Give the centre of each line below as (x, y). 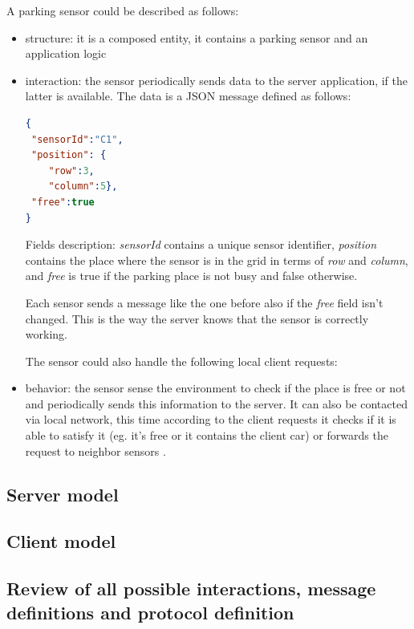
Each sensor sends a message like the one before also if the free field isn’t (204, 302)
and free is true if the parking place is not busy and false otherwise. (191, 276)
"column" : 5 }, (83, 187)
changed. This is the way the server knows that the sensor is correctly (197, 318)
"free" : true (63, 202)
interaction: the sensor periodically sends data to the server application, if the (217, 80)
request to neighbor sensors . (95, 450)
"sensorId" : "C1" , (77, 139)
